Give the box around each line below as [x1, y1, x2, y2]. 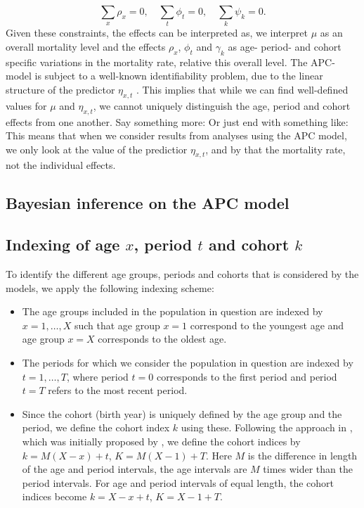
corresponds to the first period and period [156, 369, 337, 383]
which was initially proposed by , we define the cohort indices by [22, 434, 301, 448]
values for [6, 98, 47, 113]
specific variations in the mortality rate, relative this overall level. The [6, 54, 308, 69]
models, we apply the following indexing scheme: [6, 280, 214, 295]
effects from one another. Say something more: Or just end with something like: [6, 114, 349, 129]
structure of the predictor [6, 82, 115, 96]
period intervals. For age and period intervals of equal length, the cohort [22, 475, 334, 490]
